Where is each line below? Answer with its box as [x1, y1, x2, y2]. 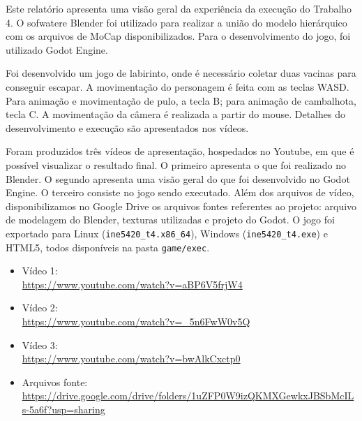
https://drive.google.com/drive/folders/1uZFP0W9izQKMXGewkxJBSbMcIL [22, 388, 354, 403]
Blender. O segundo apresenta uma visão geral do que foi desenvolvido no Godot [6, 171, 350, 186]
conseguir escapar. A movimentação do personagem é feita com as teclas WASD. [6, 79, 349, 94]
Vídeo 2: [22, 300, 58, 315]
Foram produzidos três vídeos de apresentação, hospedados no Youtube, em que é [6, 144, 354, 158]
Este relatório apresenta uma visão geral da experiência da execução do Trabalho [6, 1, 352, 15]
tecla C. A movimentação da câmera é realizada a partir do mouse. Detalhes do [6, 107, 345, 121]
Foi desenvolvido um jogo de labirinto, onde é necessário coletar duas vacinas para [6, 66, 356, 80]
